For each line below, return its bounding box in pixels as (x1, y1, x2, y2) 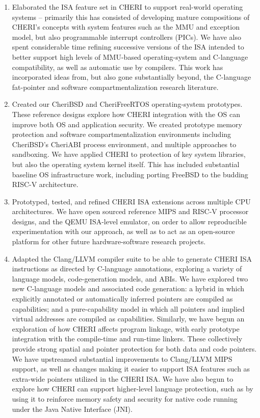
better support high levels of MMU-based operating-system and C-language (12, 51, 248, 62)
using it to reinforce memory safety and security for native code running (12, 393, 238, 404)
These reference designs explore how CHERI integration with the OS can (12, 108, 240, 119)
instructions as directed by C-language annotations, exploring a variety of (12, 263, 242, 274)
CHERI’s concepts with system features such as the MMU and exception (12, 21, 240, 32)
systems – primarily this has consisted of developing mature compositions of (12, 11, 250, 22)
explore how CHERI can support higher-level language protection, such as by (12, 383, 253, 394)
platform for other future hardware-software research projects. (12, 236, 206, 247)
